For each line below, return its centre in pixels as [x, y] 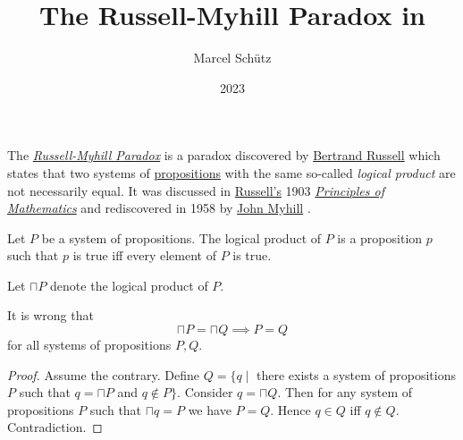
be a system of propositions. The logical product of [181, 237]
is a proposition [380, 237]
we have [210, 409]
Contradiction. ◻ [55, 427]
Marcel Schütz [232, 58]
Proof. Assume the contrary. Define [104, 374]
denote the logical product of [129, 285]
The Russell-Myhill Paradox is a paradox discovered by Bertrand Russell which [224, 155]
